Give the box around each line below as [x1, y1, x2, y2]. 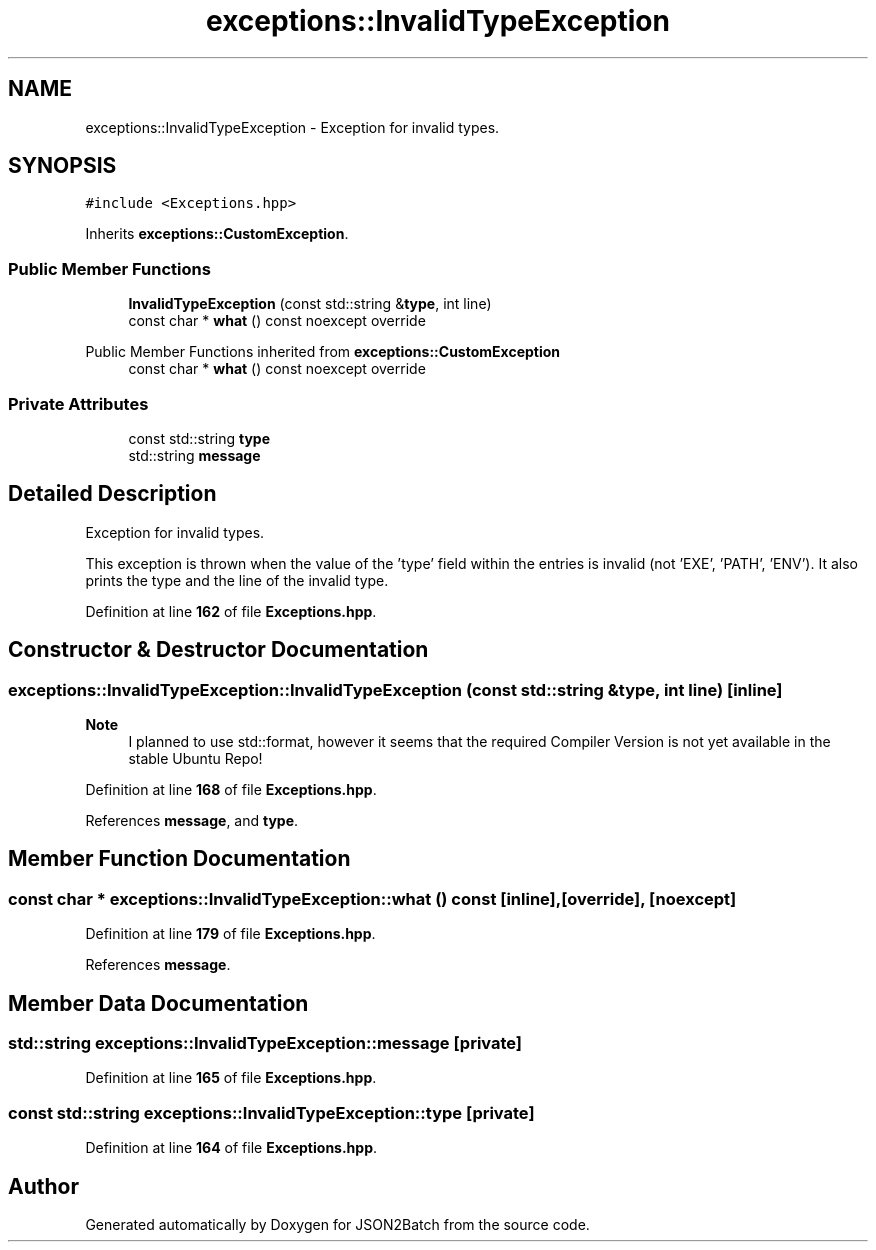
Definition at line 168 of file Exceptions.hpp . [85, 781, 377, 798]
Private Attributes [8, 393, 149, 414]
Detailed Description [8, 481, 217, 507]
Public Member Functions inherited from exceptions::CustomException [85, 343, 561, 361]
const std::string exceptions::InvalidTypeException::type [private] [8, 1102, 535, 1123]
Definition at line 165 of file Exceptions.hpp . [85, 1069, 377, 1087]
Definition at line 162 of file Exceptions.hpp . [85, 602, 377, 620]
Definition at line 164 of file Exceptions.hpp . [85, 1139, 378, 1157]
